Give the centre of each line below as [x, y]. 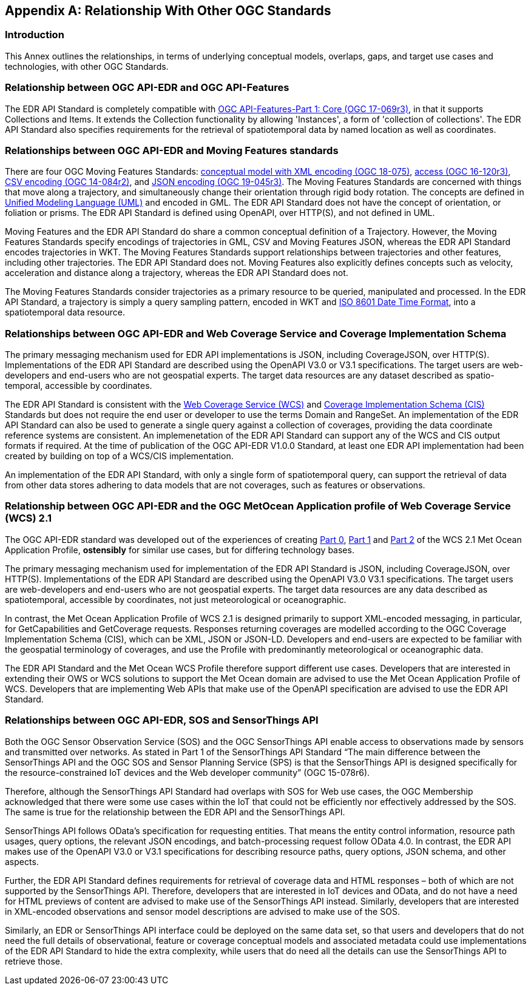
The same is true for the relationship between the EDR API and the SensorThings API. [175, 812]
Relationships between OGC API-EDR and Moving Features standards [172, 150]
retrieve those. [34, 961]
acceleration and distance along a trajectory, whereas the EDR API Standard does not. [177, 273]
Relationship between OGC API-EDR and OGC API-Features [147, 88]
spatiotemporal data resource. [65, 312]
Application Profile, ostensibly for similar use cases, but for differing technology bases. [180, 550]
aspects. [22, 861]
